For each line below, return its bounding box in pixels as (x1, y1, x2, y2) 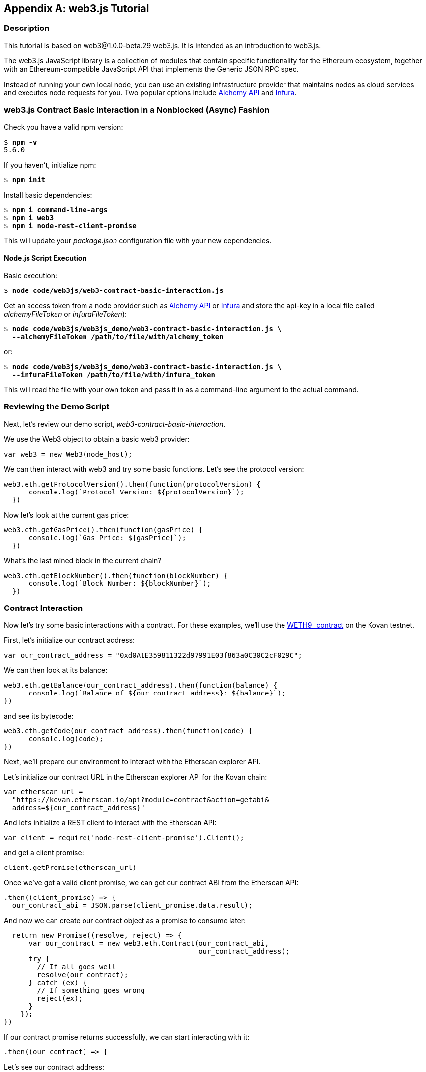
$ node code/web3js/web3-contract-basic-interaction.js (4, 286, 224, 294)
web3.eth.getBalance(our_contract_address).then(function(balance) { (4, 681, 278, 690)
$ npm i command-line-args (4, 205, 108, 214)
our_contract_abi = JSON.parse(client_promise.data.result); (12, 901, 253, 910)
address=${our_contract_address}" (12, 804, 145, 812)
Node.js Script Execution (4, 254, 87, 262)
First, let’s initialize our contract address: (4, 636, 135, 645)
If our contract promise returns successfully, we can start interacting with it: (4, 1033, 250, 1042)
